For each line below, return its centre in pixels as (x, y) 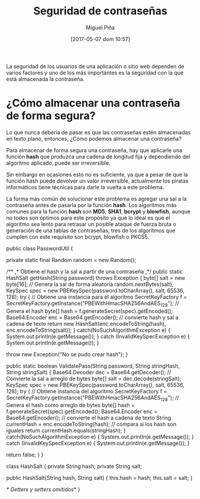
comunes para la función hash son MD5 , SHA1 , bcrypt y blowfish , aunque (99, 211)
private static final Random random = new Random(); (71, 260)
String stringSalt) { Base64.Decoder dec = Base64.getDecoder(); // (89, 372)
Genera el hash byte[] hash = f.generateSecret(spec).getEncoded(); (90, 311)
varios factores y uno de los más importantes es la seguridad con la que (95, 72)
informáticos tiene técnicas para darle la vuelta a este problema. (85, 187)
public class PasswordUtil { (40, 248)
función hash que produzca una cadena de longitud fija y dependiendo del (98, 156)
